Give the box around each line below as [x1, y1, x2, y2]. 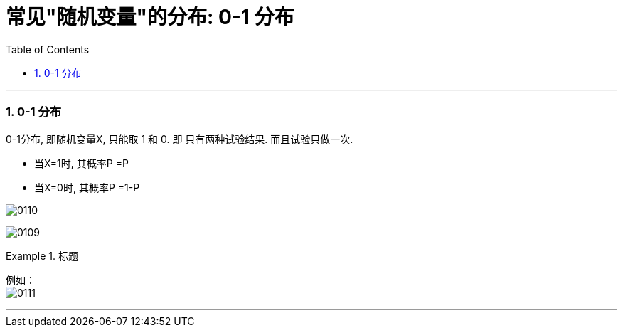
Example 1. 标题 [6, 249, 78, 262]
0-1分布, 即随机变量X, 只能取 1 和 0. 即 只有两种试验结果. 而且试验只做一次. [6, 132, 353, 145]
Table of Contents [6, 43, 90, 55]
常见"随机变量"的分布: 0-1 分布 [6, 5, 294, 29]
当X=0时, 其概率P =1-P [34, 181, 140, 194]
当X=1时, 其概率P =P [34, 157, 129, 169]
